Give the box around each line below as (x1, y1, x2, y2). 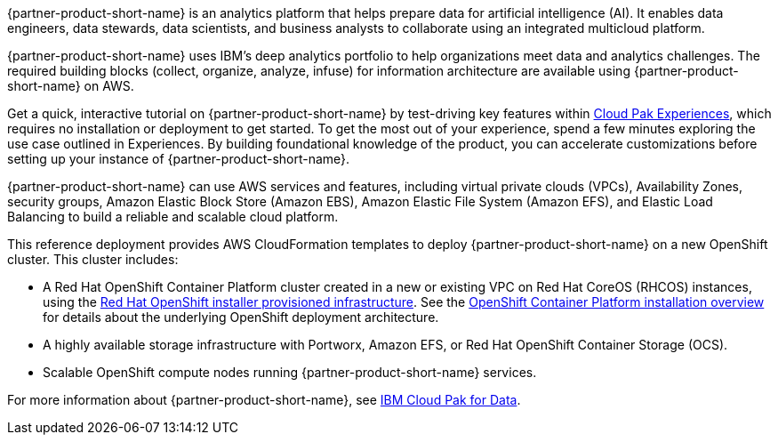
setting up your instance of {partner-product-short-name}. (7, 151, 350, 166)
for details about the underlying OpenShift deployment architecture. (43, 309, 439, 325)
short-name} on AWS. (7, 78, 134, 93)
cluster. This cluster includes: (7, 252, 179, 267)
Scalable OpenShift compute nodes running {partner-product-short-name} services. (43, 365, 537, 380)
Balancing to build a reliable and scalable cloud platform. (7, 209, 339, 224)
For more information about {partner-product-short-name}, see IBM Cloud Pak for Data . (7, 392, 521, 407)
